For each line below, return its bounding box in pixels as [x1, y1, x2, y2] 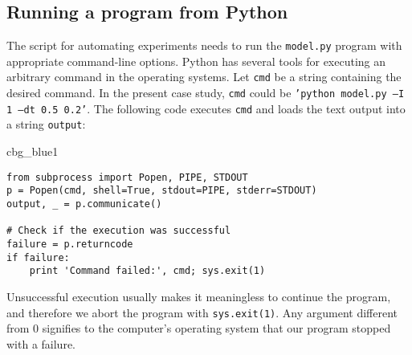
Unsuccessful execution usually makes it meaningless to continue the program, [6, 288, 391, 304]
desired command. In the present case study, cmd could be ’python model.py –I [6, 84, 405, 101]
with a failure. [6, 335, 76, 352]
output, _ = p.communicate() [6, 198, 162, 210]
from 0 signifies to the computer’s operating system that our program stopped [6, 320, 391, 337]
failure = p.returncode [6, 238, 133, 250]
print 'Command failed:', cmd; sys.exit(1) [29, 265, 266, 277]
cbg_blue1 [6, 143, 59, 160]
